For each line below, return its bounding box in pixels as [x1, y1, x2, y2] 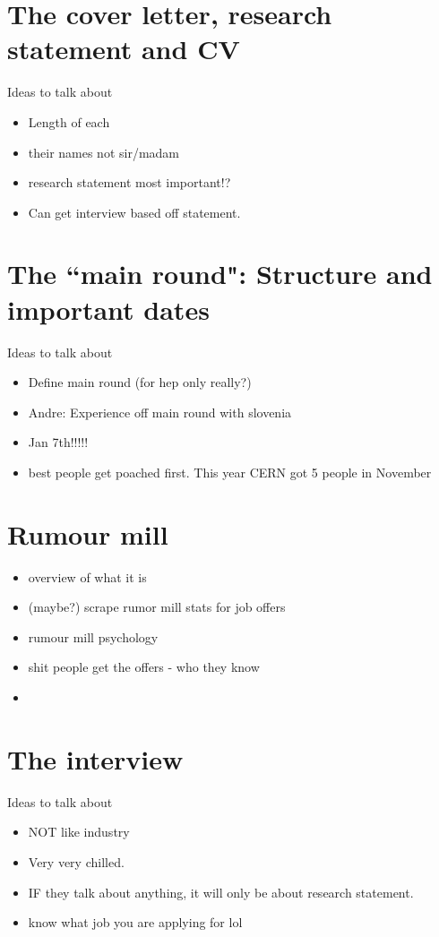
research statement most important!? [28, 173, 231, 192]
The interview [7, 740, 184, 777]
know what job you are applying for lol [28, 913, 243, 932]
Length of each [28, 112, 110, 131]
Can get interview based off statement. [28, 202, 241, 221]
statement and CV [7, 30, 240, 67]
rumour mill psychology [28, 627, 159, 646]
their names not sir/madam [28, 142, 180, 161]
